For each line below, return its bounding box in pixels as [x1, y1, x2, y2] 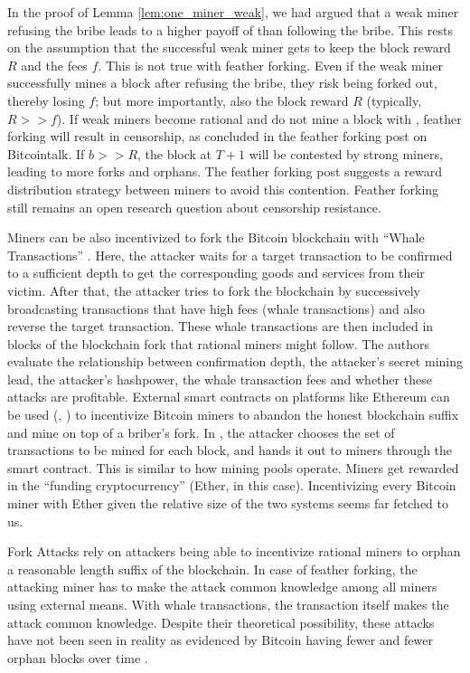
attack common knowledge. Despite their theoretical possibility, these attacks [7, 612, 435, 631]
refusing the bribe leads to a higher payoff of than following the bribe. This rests [7, 20, 453, 39]
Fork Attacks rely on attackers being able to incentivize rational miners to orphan [7, 542, 461, 561]
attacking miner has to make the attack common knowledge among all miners [7, 577, 437, 596]
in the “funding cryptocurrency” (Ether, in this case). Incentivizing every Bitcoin [7, 476, 456, 495]
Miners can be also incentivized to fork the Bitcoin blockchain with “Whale [7, 228, 425, 247]
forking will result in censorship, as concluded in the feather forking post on [7, 127, 428, 146]
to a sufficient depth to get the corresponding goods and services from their [7, 263, 425, 282]
